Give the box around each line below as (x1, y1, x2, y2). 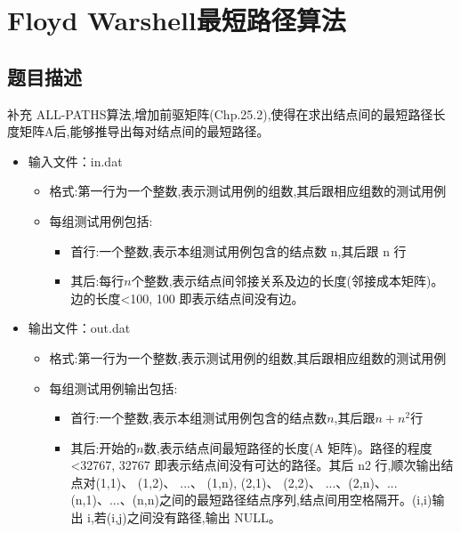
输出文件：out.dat (28, 319, 131, 337)
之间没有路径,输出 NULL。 (126, 508, 281, 527)
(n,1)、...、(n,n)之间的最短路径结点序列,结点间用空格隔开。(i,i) (70, 490, 432, 509)
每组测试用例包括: (49, 211, 153, 230)
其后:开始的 (70, 438, 137, 456)
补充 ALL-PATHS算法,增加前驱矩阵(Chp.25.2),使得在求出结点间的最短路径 (7, 104, 433, 123)
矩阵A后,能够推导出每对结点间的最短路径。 (19, 122, 270, 141)
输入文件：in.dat (28, 151, 123, 170)
